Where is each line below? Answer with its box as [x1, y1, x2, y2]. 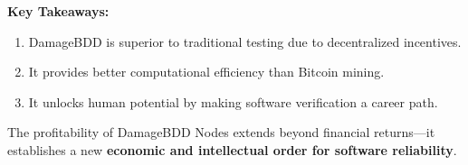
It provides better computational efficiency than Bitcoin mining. [28, 62, 385, 81]
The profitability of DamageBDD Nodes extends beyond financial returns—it [7, 123, 435, 142]
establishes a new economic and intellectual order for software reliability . [7, 140, 457, 159]
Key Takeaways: [7, 2, 110, 20]
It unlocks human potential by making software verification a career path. [28, 92, 438, 111]
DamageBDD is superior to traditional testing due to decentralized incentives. [28, 32, 462, 50]
